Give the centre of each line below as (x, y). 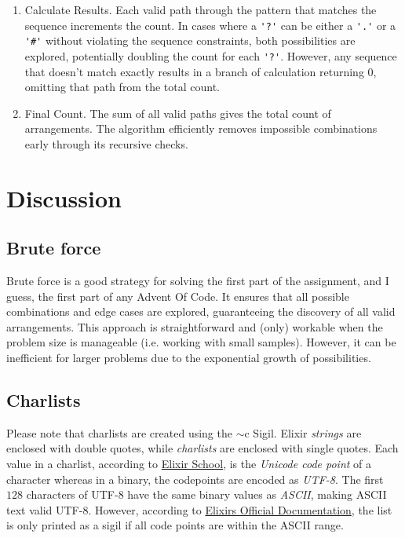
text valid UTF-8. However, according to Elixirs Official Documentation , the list (199, 509)
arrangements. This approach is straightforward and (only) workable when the (195, 326)
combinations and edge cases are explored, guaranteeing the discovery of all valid (201, 311)
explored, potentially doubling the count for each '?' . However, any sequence (211, 55)
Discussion (64, 198)
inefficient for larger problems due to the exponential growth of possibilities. (189, 358)
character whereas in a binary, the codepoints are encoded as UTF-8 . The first (195, 479)
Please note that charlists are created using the (119, 432)
